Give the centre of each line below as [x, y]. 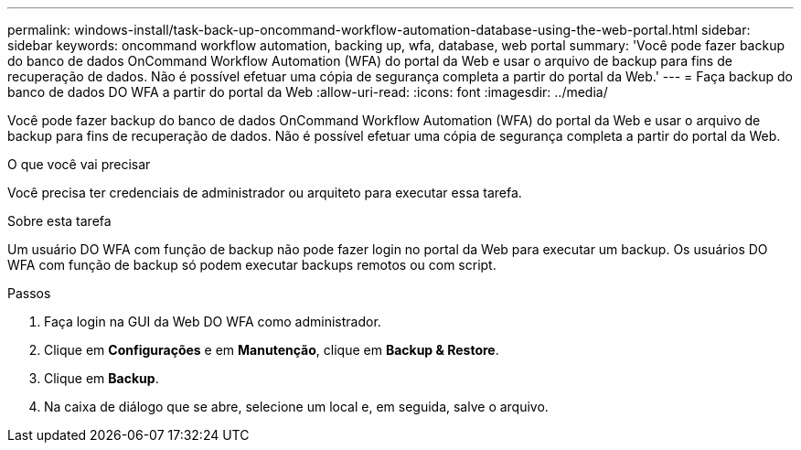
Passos [29, 293]
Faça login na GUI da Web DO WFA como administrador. [213, 321]
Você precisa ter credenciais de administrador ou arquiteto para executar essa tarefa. [265, 193]
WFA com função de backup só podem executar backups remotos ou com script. [252, 265]
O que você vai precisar [79, 164]
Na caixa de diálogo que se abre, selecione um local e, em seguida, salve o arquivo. [296, 407]
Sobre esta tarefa [59, 221]
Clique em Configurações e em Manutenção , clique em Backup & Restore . [272, 350]
